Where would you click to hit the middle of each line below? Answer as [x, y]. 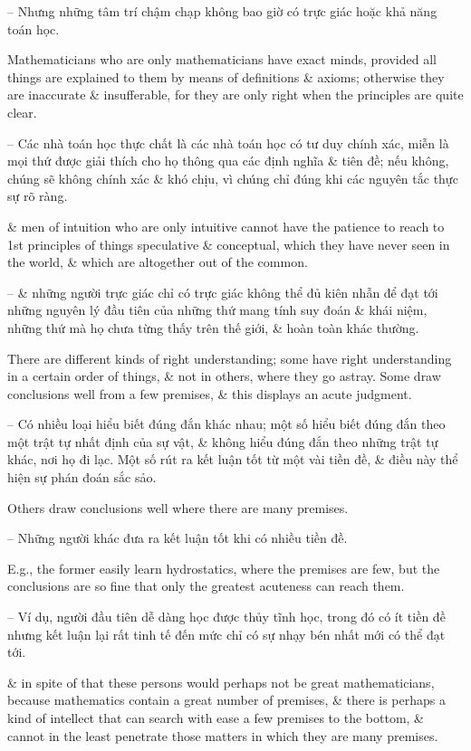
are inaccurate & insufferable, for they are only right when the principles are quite [235, 95]
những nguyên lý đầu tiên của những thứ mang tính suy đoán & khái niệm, [217, 310]
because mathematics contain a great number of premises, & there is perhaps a [226, 700]
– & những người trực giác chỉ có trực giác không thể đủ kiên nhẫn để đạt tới [223, 292]
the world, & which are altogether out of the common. [158, 262]
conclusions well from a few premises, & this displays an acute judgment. [210, 393]
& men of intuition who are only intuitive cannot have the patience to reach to [226, 226]
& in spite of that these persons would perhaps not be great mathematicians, [221, 682]
